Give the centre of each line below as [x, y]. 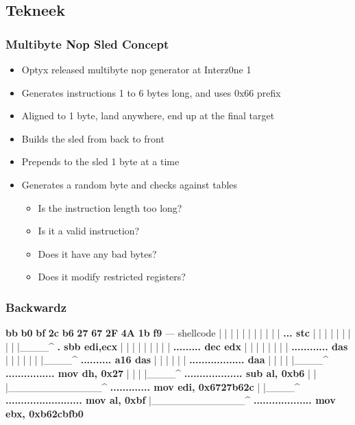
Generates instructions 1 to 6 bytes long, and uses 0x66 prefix [151, 92]
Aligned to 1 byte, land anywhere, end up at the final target [148, 116]
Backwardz [36, 307]
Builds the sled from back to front [93, 138]
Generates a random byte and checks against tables [130, 184]
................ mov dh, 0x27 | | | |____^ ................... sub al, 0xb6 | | [161, 373]
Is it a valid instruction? [89, 231]
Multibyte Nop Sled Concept [87, 44]
